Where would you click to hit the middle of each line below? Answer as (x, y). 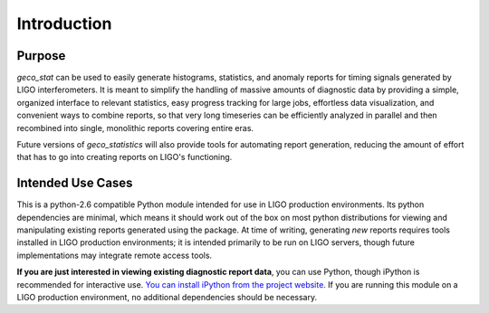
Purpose (41, 56)
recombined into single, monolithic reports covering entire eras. (135, 128)
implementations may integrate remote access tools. (115, 255)
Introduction (64, 24)
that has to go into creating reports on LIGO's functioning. (125, 157)
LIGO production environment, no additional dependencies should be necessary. (167, 298)
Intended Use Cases (75, 183)
